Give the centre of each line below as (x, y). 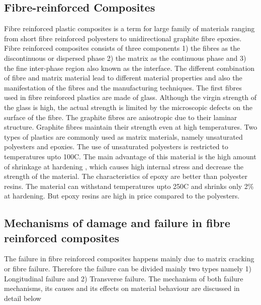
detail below (23, 298)
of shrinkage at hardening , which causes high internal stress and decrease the (124, 166)
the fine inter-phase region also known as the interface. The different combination (129, 68)
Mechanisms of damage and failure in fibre (117, 223)
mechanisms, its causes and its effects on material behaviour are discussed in (122, 288)
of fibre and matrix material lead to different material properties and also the (123, 78)
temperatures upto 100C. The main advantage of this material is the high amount (130, 156)
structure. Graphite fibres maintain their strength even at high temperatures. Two (131, 127)
